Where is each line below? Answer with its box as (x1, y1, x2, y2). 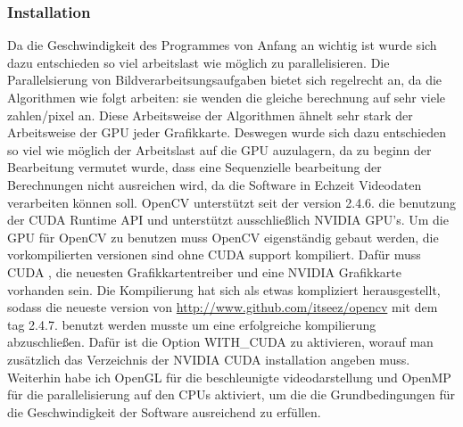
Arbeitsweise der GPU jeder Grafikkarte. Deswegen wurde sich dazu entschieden (7, 123, 446, 142)
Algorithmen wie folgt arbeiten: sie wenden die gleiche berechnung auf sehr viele (7, 88, 446, 106)
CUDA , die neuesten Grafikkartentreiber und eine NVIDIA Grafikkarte (7, 262, 401, 281)
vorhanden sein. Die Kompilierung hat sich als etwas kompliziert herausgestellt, (7, 280, 441, 299)
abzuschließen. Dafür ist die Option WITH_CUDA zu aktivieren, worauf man (7, 333, 434, 351)
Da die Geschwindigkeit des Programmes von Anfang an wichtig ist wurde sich (7, 36, 437, 54)
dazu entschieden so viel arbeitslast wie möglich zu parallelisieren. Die (7, 53, 390, 71)
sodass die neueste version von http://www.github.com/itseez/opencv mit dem (7, 298, 438, 316)
